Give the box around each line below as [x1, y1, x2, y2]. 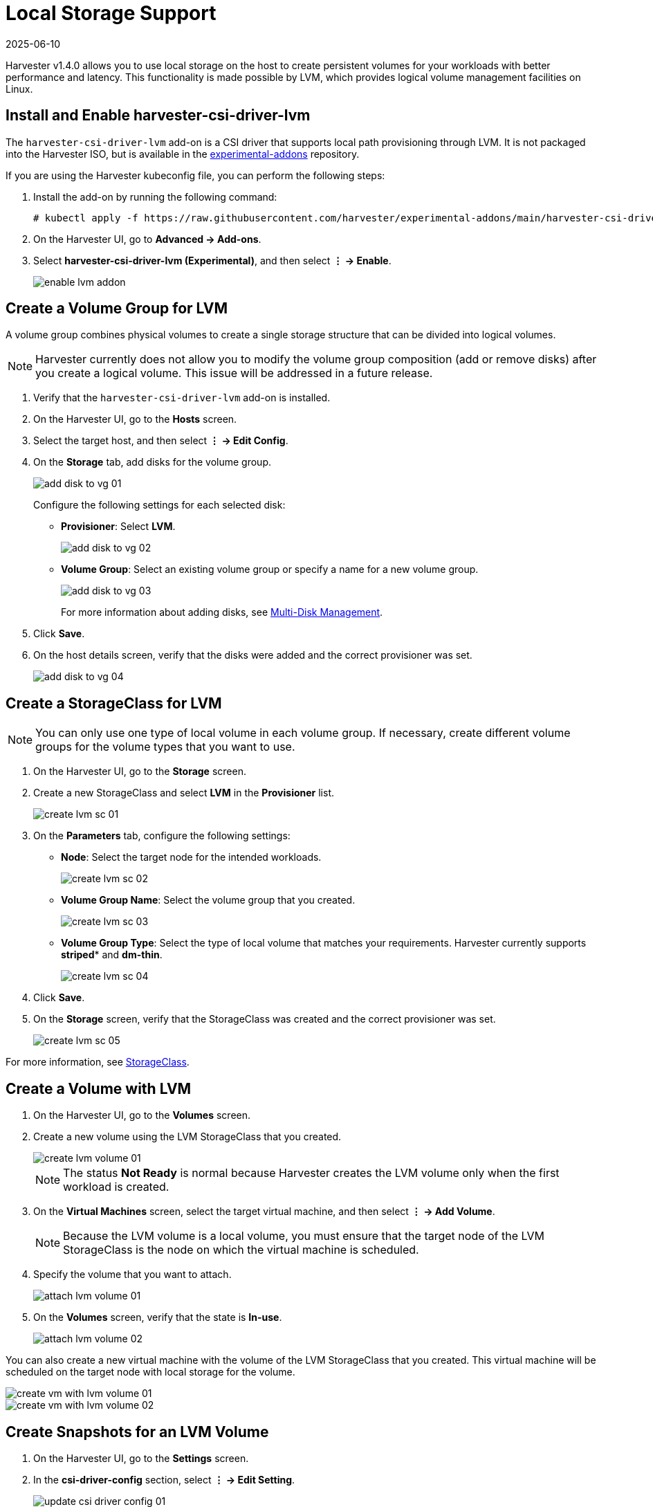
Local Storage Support [6, 1, 217, 25]
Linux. [6, 82, 33, 95]
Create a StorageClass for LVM [6, 694, 222, 712]
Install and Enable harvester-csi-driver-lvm [6, 107, 311, 125]
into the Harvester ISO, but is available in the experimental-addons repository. [6, 147, 360, 160]
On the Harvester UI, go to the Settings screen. [33, 1452, 249, 1464]
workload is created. [63, 1180, 169, 1194]
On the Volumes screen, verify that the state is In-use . [33, 1311, 282, 1324]
